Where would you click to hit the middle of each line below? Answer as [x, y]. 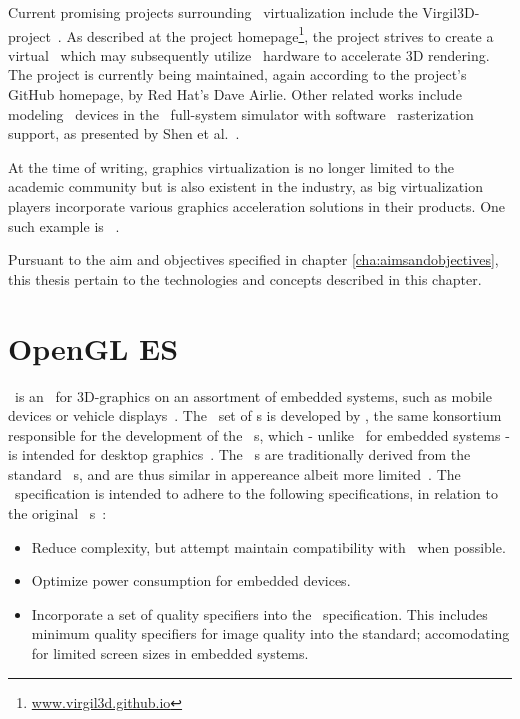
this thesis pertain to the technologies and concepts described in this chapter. [245, 278]
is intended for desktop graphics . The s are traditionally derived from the [239, 454]
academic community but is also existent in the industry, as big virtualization [245, 186]
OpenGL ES [93, 347]
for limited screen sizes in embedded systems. [170, 653]
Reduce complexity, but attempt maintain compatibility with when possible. [268, 546]
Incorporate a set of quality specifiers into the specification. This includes [259, 613]
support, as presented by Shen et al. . [124, 133]
